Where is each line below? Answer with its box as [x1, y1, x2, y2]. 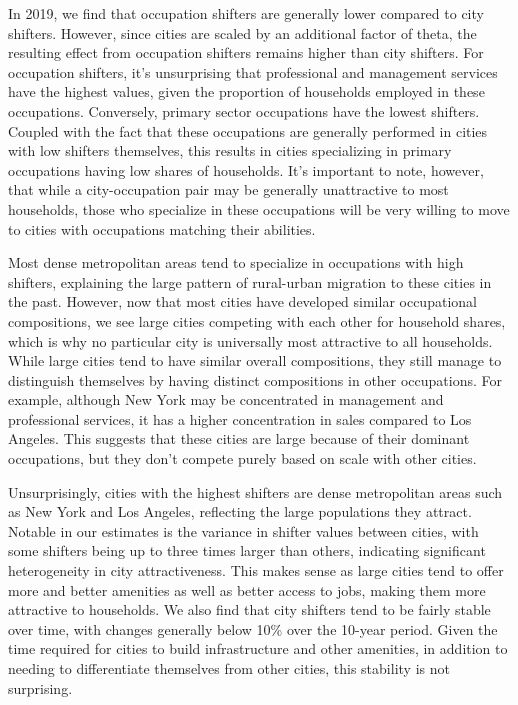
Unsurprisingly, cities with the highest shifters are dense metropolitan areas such [8, 481, 503, 502]
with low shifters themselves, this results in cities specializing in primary [8, 140, 452, 161]
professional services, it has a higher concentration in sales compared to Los [8, 408, 472, 429]
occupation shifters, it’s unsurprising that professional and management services [8, 61, 498, 82]
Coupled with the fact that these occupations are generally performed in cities [8, 120, 488, 141]
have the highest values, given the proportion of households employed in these [8, 81, 485, 102]
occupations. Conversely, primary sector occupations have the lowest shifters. [8, 100, 480, 121]
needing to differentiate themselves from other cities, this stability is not [8, 658, 450, 678]
